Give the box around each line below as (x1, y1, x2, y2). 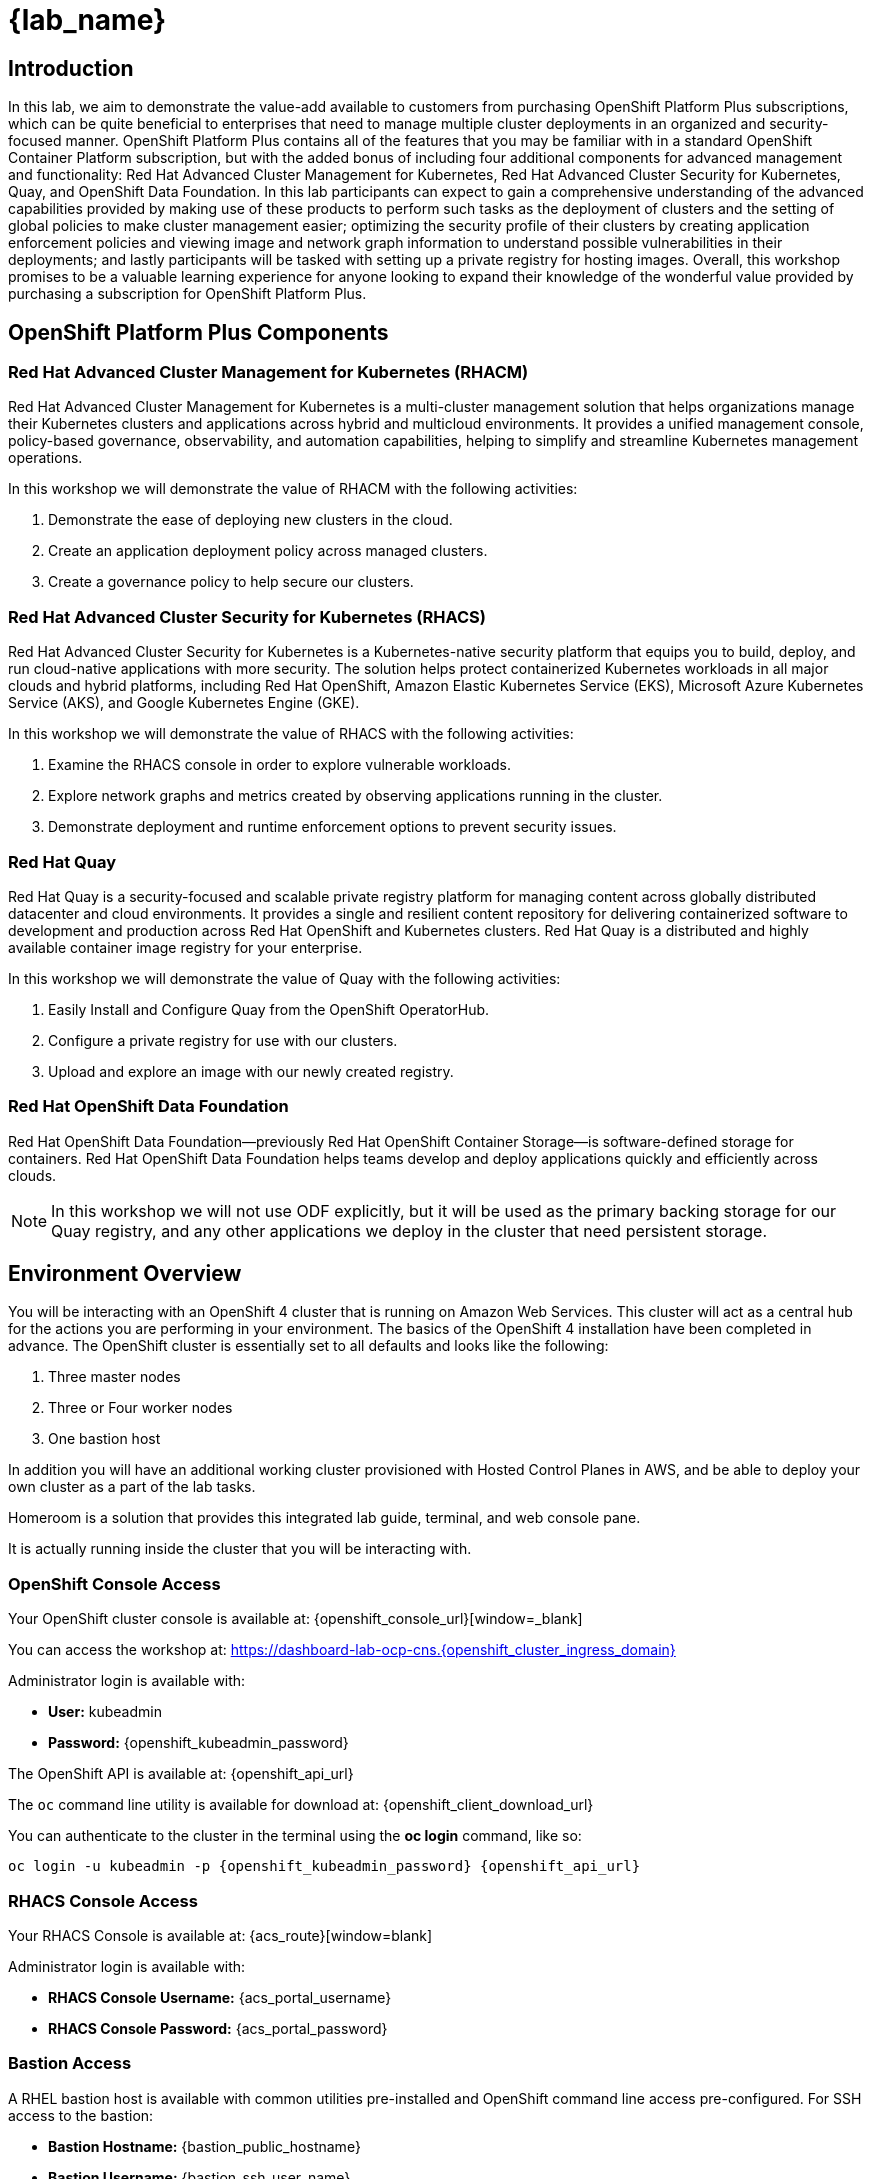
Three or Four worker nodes (48, 1399, 233, 1417)
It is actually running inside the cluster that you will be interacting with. (8, 1540, 472, 1558)
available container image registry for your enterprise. (8, 938, 363, 956)
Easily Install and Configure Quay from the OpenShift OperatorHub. (48, 1000, 490, 1018)
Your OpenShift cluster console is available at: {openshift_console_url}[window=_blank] (8, 1610, 583, 1628)
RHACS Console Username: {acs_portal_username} (48, 1988, 392, 2006)
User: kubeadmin (48, 1703, 162, 1721)
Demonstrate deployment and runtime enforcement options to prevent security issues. (48, 818, 617, 836)
